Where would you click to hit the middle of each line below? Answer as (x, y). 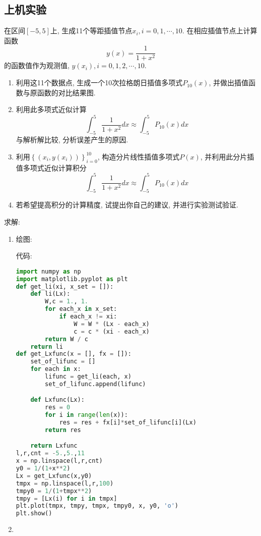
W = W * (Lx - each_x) (112, 324)
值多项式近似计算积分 (51, 167)
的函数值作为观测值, (37, 65)
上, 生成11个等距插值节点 (91, 31)
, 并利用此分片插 (227, 156)
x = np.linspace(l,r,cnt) (59, 461)
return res (63, 430)
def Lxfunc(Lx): (57, 400)
